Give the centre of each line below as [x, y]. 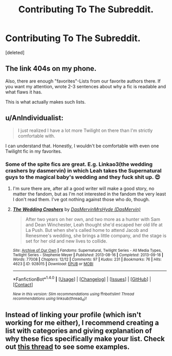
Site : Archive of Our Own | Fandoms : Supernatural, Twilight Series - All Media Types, [87, 250]
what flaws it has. [24, 92]
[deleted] [15, 52]
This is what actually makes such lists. [46, 102]
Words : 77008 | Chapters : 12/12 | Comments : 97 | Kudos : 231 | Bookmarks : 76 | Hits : [87, 259]
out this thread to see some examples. [68, 347]
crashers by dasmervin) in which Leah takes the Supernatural [83, 171]
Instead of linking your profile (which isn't [73, 315]
